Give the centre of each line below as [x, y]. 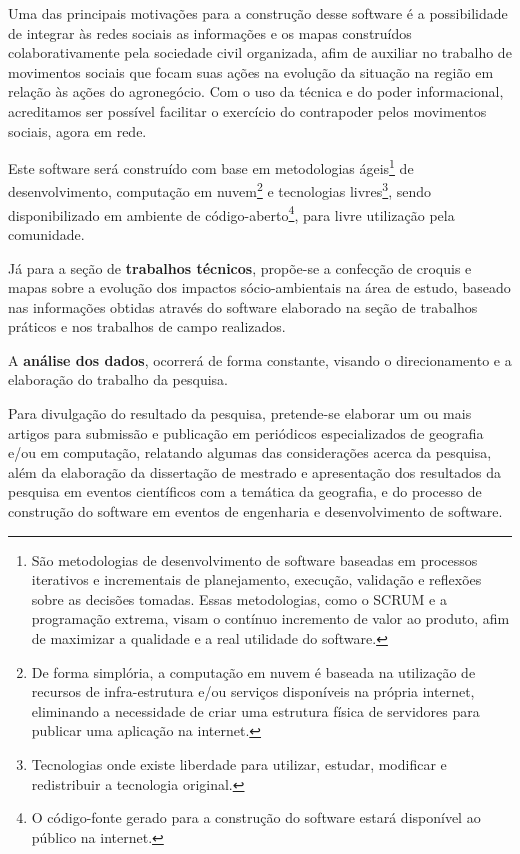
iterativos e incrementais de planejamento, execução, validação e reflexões [256, 579]
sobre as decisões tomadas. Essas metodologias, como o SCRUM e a [239, 598]
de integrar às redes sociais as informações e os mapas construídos [210, 32]
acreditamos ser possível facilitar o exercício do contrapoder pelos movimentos [247, 110]
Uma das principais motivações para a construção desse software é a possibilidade [258, 13]
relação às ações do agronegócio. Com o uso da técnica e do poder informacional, [256, 91]
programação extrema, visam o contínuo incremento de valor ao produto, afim [270, 618]
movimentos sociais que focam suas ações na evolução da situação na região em [251, 71]
